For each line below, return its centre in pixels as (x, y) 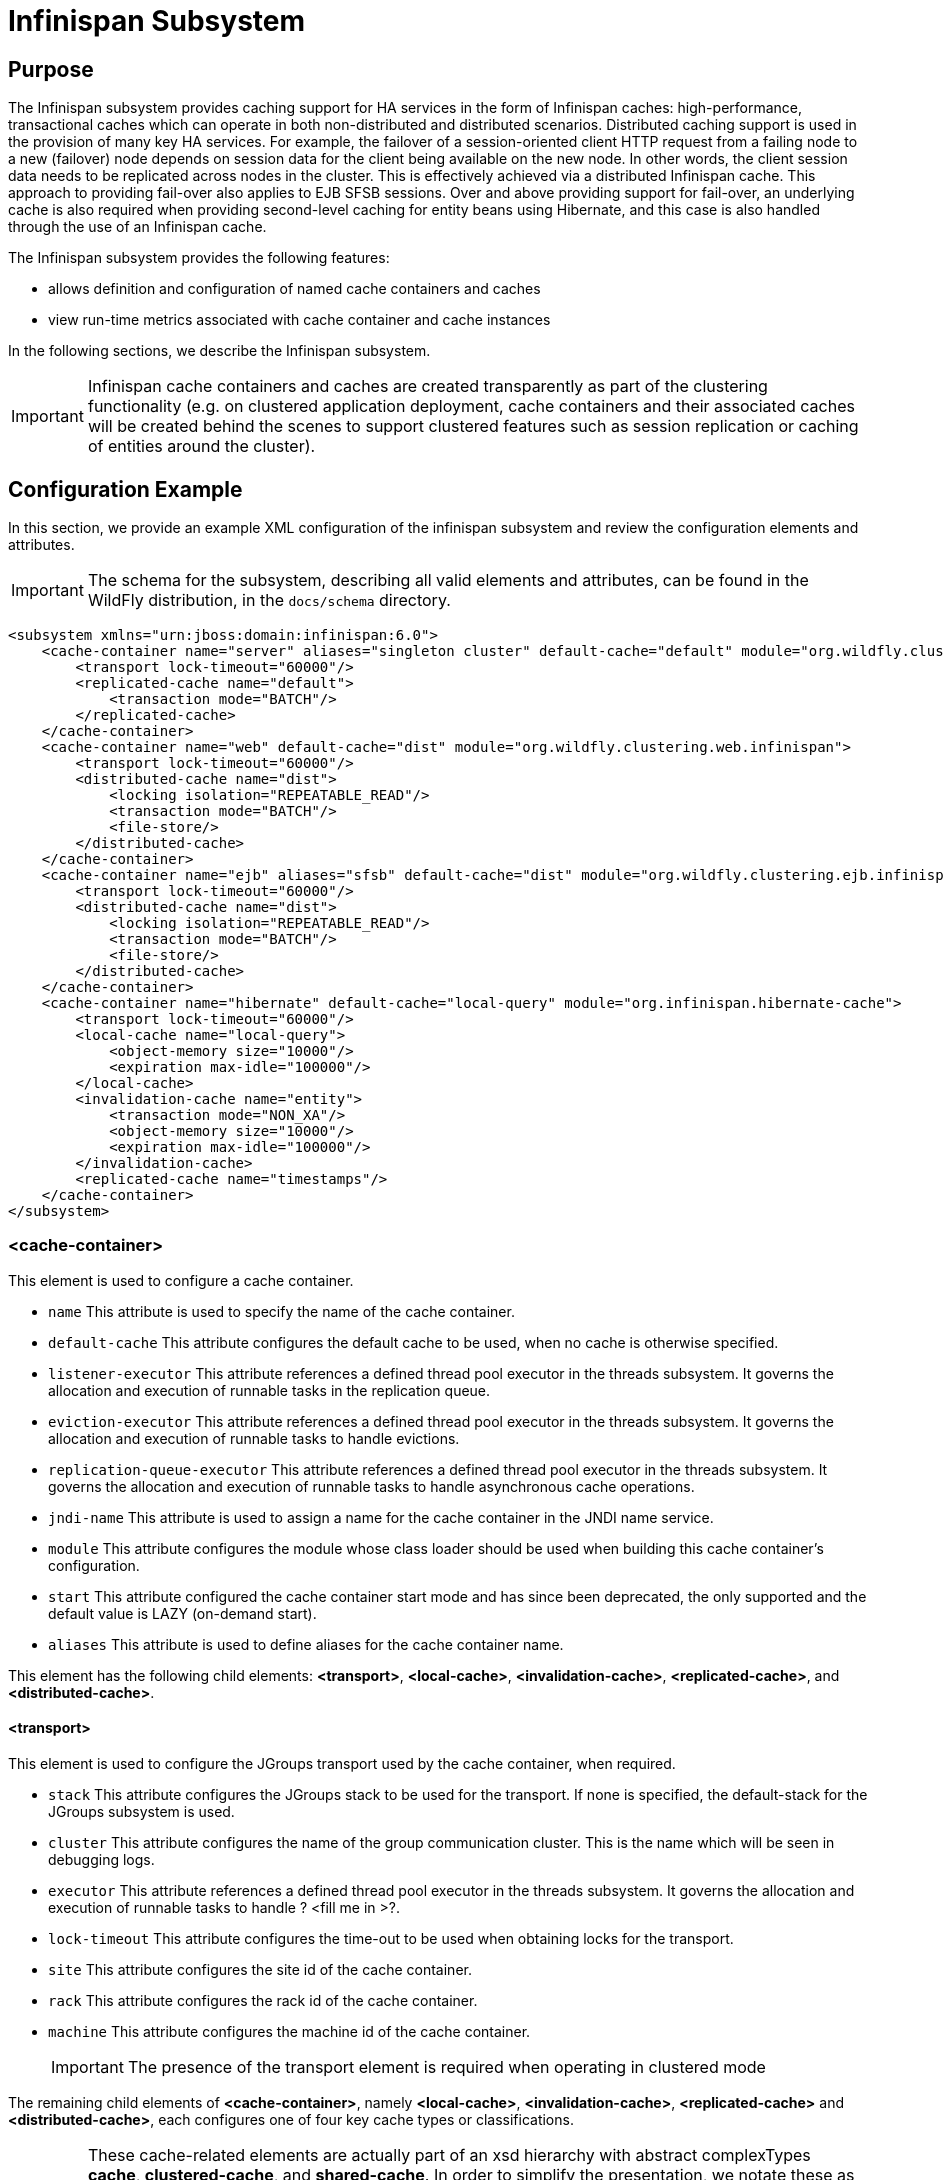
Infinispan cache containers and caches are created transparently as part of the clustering (427, 386)
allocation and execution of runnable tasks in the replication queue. (269, 1390)
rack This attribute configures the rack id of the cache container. (263, 2000)
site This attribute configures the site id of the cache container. (260, 1969)
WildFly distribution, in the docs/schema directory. (269, 600)
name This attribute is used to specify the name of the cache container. (281, 1311)
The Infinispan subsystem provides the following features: (199, 258)
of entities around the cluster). (201, 446)
